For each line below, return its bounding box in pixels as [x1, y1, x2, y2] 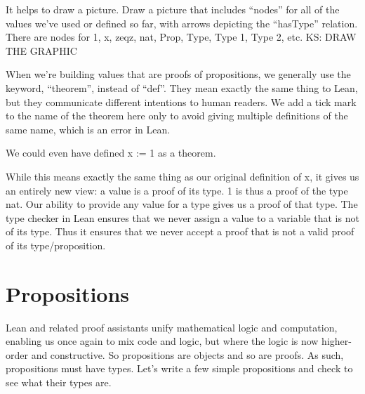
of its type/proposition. [6, 237, 106, 252]
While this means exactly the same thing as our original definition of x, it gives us [6, 169, 359, 183]
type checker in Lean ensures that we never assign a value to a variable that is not [6, 210, 359, 225]
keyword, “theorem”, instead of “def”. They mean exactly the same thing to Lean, [6, 80, 358, 95]
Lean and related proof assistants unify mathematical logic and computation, [6, 320, 338, 334]
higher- [321, 334, 352, 348]
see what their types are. [6, 375, 112, 389]
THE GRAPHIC [6, 43, 77, 58]
